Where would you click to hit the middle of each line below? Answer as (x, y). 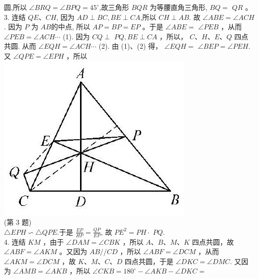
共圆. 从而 (20, 46)
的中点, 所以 (71, 27)
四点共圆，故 (213, 241)
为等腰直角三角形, (179, 7)
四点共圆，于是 (149, 261)
